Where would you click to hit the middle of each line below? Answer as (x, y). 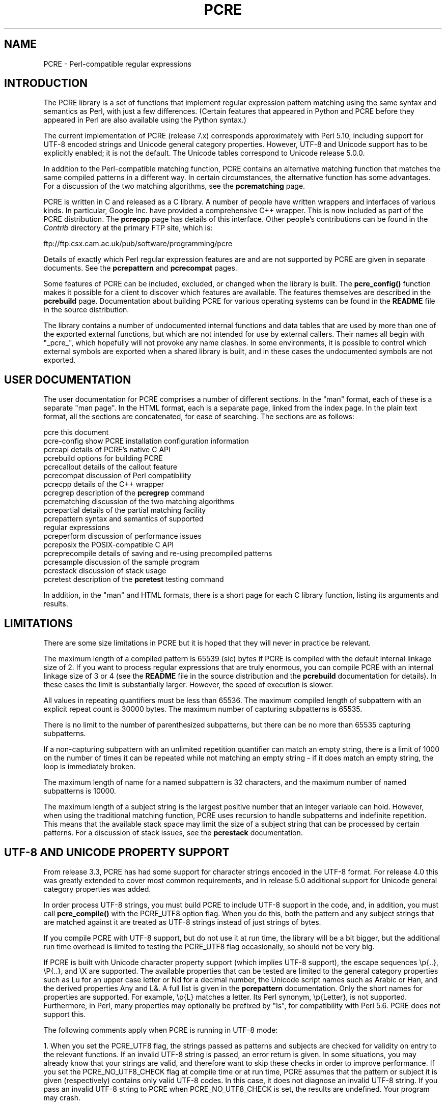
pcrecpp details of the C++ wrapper (104, 484)
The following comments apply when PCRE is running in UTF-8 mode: (161, 1030)
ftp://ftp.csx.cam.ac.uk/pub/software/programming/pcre (138, 244)
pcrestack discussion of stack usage (105, 571)
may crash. (62, 1097)
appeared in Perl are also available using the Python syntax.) (145, 120)
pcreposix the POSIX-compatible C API (109, 545)
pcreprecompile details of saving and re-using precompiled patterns (158, 554)
